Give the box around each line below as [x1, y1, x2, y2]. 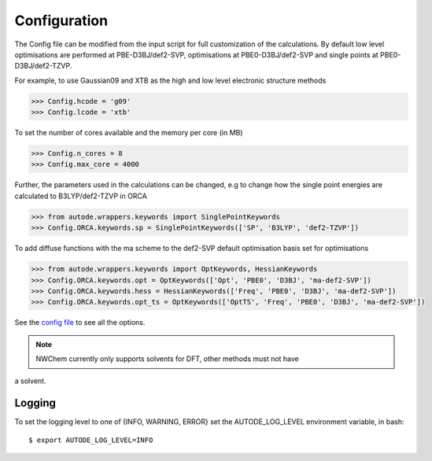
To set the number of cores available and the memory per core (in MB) [14, 128, 243, 138]
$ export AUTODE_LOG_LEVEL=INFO [28, 435, 153, 444]
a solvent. [14, 376, 46, 385]
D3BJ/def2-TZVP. [14, 61, 72, 71]
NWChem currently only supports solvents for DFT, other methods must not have [35, 354, 299, 363]
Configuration [14, 12, 109, 29]
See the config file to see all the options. [14, 318, 146, 327]
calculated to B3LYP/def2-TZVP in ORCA [14, 191, 147, 201]
